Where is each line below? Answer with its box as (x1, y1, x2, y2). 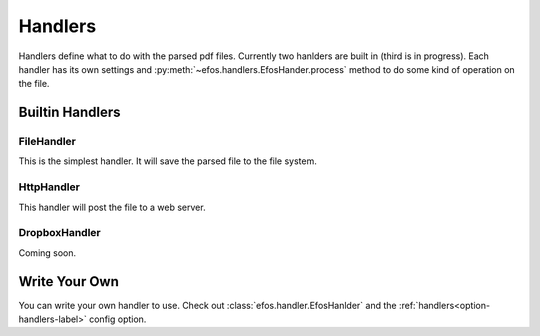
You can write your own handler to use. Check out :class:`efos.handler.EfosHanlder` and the (18, 299, 397, 311)
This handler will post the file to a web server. (18, 201, 206, 213)
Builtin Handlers (18, 104, 121, 121)
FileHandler (18, 135, 77, 149)
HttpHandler (18, 180, 80, 194)
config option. (88, 313, 147, 325)
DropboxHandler (18, 226, 101, 240)
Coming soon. (18, 246, 77, 259)
